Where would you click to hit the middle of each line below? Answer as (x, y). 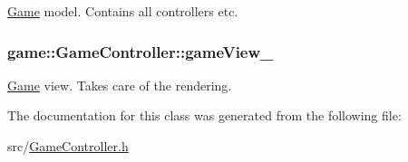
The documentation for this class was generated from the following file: (204, 115)
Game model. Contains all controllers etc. (123, 11)
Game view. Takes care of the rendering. (120, 85)
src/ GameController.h (68, 146)
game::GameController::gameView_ (141, 51)
